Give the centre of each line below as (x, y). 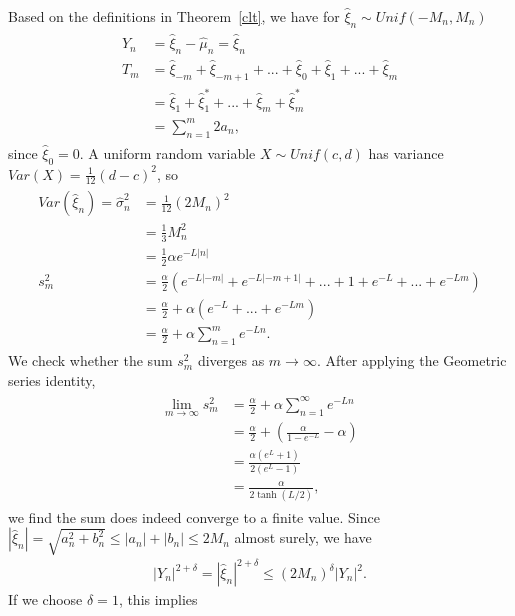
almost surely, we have (303, 537)
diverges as (231, 360)
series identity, (52, 379)
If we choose (45, 599)
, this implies (158, 599)
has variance (406, 152)
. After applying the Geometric (411, 360)
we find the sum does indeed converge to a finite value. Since (194, 516)
